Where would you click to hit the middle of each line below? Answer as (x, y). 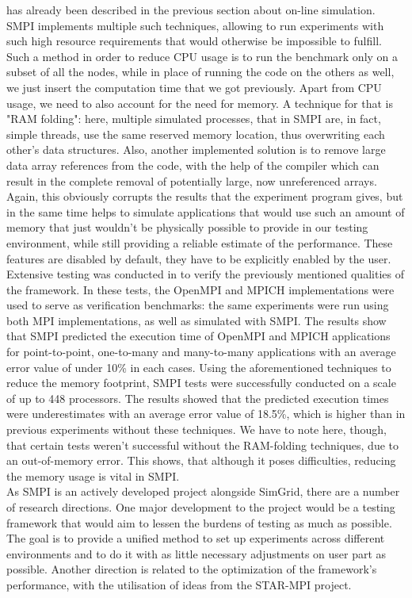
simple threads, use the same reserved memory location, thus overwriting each (196, 134)
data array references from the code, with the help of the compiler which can (193, 165)
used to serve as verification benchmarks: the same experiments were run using (198, 305)
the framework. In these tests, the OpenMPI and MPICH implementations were (200, 289)
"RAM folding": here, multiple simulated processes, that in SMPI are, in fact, (194, 119)
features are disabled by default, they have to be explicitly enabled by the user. (199, 258)
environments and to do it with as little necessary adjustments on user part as (196, 553)
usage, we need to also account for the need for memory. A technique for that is (200, 103)
